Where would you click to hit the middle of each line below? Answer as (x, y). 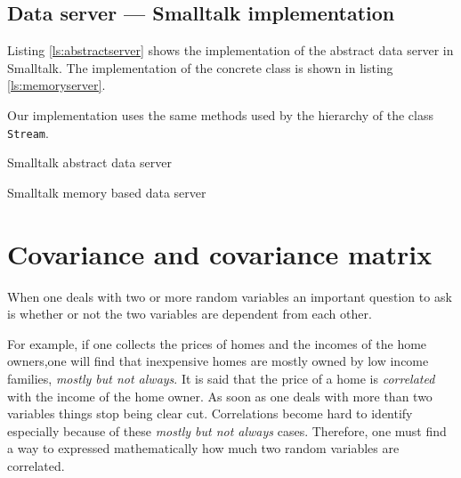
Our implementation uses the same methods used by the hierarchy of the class (220, 114)
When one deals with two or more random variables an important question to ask (230, 296)
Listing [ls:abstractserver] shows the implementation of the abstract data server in (230, 50)
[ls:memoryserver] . (57, 85)
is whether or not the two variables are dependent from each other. (190, 314)
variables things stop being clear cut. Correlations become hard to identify (210, 413)
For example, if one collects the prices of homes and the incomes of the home (217, 343)
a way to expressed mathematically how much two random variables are (203, 448)
